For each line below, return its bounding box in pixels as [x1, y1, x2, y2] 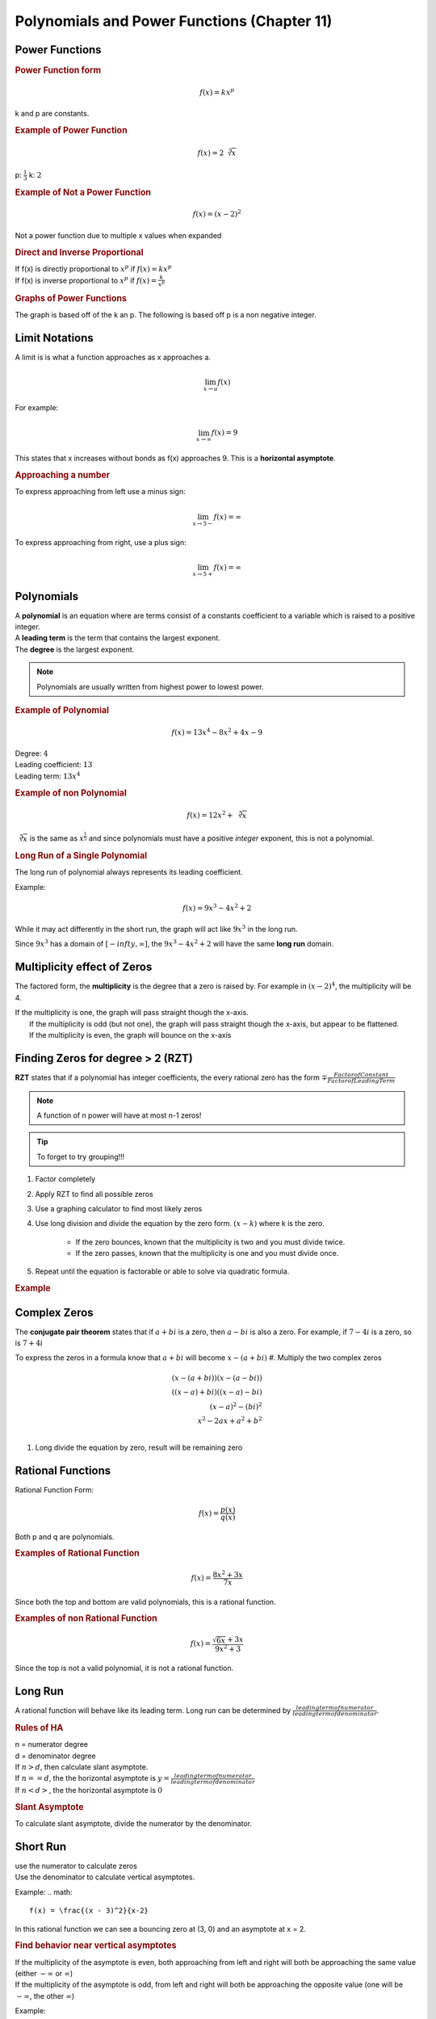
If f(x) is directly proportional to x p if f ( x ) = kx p [15, 263, 173, 274]
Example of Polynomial [15, 704, 109, 716]
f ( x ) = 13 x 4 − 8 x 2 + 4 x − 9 [171, 726, 262, 737]
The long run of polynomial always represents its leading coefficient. [15, 867, 243, 877]
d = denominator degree [15, 1751, 96, 1761]
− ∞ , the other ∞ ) [16, 1991, 75, 2000]
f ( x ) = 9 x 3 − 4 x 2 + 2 [182, 902, 252, 913]
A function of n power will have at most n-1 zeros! [36, 1110, 202, 1120]
